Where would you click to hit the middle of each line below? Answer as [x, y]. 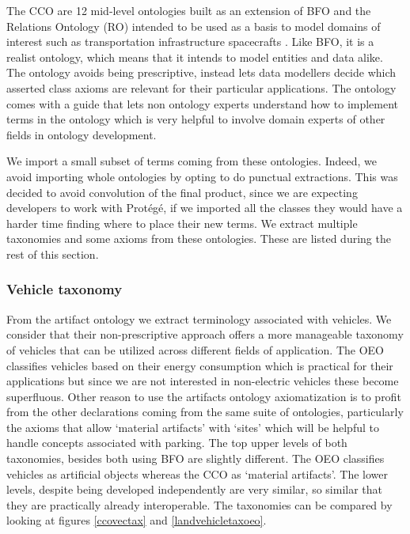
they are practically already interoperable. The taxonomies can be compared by [199, 504]
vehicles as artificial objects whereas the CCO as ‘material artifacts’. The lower [197, 473]
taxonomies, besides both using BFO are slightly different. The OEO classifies [196, 458]
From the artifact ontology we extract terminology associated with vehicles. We [199, 318]
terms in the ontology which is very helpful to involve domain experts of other [196, 119]
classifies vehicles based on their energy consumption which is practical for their [200, 365]
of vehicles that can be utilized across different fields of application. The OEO [195, 349]
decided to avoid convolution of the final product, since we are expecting [182, 192]
